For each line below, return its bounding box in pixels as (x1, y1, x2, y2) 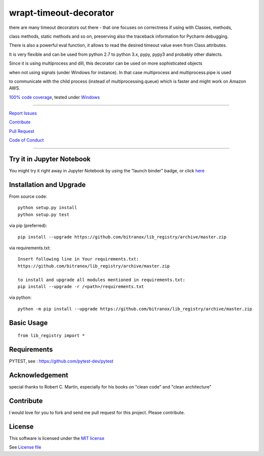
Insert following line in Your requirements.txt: (18, 256, 139, 262)
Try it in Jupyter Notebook (9, 155, 91, 164)
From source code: (9, 193, 47, 199)
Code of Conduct (9, 137, 44, 143)
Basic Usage (9, 318, 48, 327)
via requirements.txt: (9, 245, 51, 251)
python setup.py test (18, 212, 69, 217)
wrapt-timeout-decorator (9, 7, 114, 18)
